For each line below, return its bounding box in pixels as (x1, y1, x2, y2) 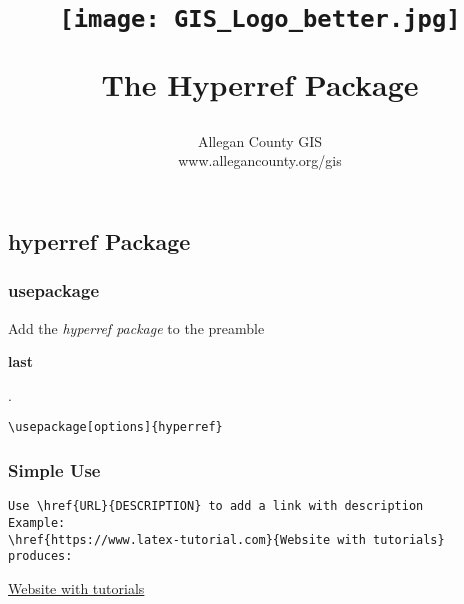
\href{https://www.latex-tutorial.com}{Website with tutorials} (8, 532, 445, 547)
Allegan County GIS (197, 130, 323, 151)
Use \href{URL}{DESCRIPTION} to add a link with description (8, 499, 424, 514)
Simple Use (8, 458, 101, 483)
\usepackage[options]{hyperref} (8, 420, 223, 435)
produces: (8, 549, 73, 564)
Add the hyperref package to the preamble (8, 317, 265, 338)
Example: (8, 515, 66, 530)
